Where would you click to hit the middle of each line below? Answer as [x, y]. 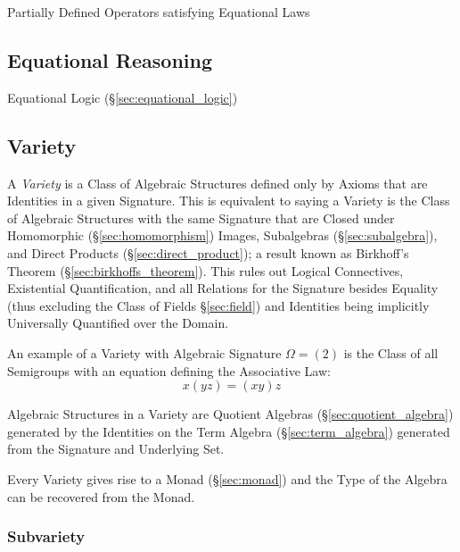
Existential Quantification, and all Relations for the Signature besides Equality [223, 288]
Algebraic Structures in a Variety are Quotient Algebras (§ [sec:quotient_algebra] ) [230, 414]
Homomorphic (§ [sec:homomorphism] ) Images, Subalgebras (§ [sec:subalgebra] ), [222, 235]
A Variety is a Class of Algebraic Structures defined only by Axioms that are [218, 183]
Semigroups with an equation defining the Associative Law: [169, 370]
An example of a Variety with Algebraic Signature [144, 352]
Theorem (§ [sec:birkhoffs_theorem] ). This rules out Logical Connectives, [205, 270]
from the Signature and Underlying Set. [116, 449]
